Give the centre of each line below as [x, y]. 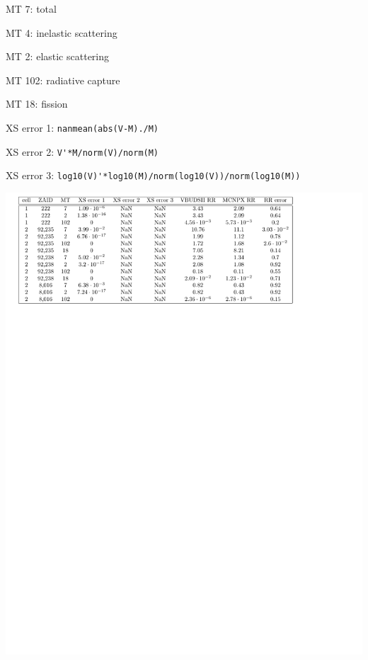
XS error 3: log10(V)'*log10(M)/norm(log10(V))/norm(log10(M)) [153, 175]
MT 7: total [31, 8]
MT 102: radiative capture [63, 80]
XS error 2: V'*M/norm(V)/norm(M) [82, 151]
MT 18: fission [37, 104]
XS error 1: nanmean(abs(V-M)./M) [82, 127]
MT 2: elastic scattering [58, 56]
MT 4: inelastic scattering [62, 32]
